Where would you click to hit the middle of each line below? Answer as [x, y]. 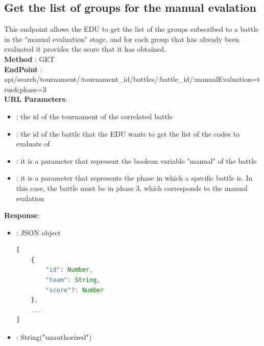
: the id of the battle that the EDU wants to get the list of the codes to [128, 133]
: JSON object [38, 232]
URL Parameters [35, 99]
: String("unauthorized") [54, 337]
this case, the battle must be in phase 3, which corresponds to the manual [132, 188]
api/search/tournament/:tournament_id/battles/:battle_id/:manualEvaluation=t [132, 79]
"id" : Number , [69, 270]
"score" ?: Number [75, 290]
